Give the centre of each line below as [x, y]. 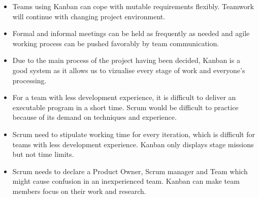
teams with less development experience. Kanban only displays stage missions [133, 144]
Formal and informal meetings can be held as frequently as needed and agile [131, 33]
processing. [29, 80]
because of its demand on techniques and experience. [94, 117]
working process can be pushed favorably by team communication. [116, 43]
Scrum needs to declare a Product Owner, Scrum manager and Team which [130, 171]
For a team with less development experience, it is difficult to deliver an [124, 97]
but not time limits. [43, 154]
